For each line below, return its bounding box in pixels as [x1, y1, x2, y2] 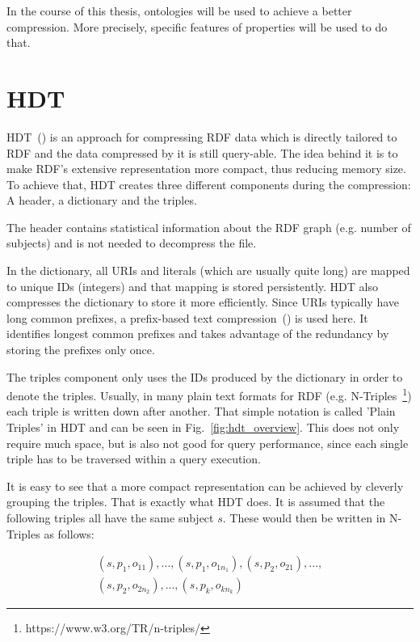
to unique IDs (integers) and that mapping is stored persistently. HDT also [6, 277, 378, 294]
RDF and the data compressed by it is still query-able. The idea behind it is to [6, 144, 398, 161]
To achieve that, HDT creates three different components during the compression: [6, 175, 411, 192]
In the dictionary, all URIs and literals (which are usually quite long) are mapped [6, 262, 410, 279]
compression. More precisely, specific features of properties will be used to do [6, 18, 388, 35]
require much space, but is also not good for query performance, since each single [6, 434, 409, 451]
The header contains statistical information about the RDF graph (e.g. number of [6, 218, 411, 235]
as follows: [44, 525, 94, 542]
